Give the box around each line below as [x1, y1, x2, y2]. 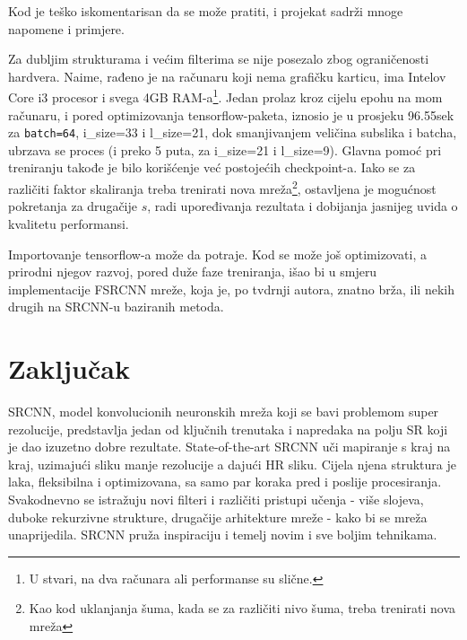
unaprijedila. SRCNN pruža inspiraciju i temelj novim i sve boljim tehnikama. [8, 525, 437, 544]
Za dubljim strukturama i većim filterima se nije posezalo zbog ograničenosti [8, 49, 429, 68]
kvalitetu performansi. [8, 214, 129, 232]
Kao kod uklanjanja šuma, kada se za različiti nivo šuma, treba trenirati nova [29, 599, 456, 618]
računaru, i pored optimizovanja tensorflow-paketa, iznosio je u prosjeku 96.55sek [8, 105, 454, 124]
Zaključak [8, 350, 130, 387]
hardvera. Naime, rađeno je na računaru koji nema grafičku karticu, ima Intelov [8, 66, 446, 85]
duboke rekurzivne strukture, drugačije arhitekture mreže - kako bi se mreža [8, 507, 428, 526]
